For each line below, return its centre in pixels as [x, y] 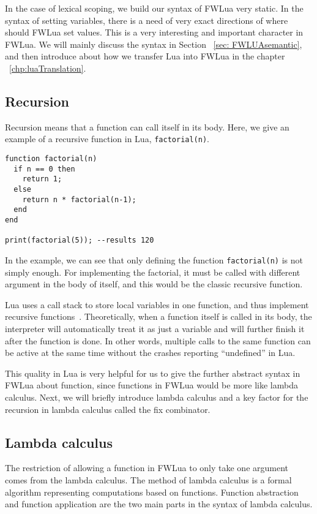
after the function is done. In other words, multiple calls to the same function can [158, 340]
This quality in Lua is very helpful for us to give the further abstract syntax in [153, 373]
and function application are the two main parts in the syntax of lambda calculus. [159, 504]
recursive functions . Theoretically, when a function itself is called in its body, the [158, 316]
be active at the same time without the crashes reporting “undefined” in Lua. [150, 353]
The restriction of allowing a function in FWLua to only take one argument [147, 468]
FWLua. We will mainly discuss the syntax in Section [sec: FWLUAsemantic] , [154, 44]
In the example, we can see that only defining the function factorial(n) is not [154, 259]
